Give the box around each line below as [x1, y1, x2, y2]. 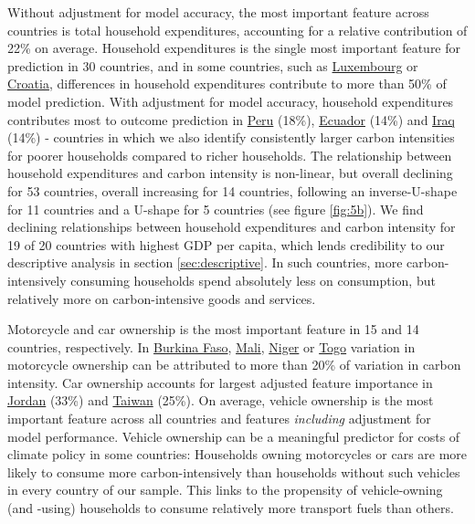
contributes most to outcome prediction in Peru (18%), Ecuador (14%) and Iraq [7, 110, 456, 129]
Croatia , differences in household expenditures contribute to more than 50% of [7, 74, 447, 93]
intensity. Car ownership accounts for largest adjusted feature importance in [7, 372, 433, 392]
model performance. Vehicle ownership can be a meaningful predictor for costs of [7, 426, 460, 445]
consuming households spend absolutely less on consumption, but [70, 270, 436, 289]
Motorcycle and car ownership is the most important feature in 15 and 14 [7, 320, 419, 339]
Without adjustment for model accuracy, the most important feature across [7, 3, 429, 21]
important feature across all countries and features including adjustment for [7, 409, 431, 428]
